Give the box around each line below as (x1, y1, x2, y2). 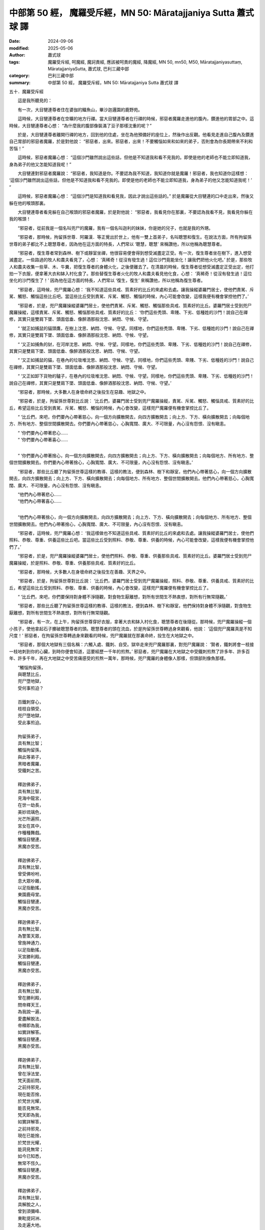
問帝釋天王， (18, 1002, 44, 1008)
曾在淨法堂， (18, 1071, 44, 1076)
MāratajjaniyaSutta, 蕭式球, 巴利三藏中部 (48, 65, 130, 71)
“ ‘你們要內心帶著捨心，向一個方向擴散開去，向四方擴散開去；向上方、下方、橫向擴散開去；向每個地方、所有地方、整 (17, 453, 254, 459)
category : (9, 73, 30, 79)
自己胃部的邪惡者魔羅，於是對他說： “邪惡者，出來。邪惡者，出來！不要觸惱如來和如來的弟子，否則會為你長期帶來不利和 (9, 138, 253, 145)
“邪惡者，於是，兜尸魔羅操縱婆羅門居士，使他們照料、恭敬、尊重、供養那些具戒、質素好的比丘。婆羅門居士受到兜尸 (17, 553, 252, 559)
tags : (9, 59, 20, 65)
